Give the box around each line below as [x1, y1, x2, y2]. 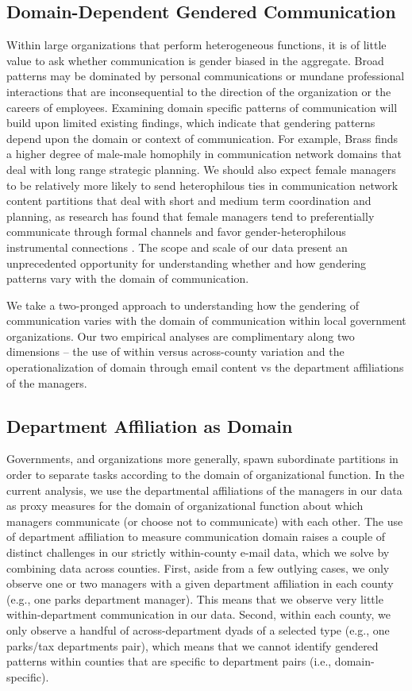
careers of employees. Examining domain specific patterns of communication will [6, 98, 398, 115]
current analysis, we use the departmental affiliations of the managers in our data [6, 481, 402, 498]
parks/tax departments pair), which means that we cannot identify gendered [6, 637, 379, 654]
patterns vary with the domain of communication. [6, 270, 249, 287]
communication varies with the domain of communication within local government [6, 312, 406, 329]
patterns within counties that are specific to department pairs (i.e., [6, 653, 332, 670]
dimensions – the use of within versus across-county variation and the [6, 343, 345, 360]
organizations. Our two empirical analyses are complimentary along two [6, 327, 355, 344]
